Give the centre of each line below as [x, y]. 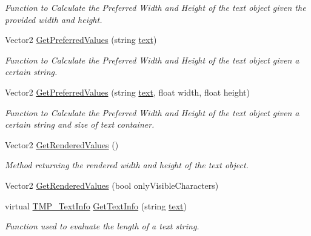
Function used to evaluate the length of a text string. [102, 226]
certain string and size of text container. [80, 124]
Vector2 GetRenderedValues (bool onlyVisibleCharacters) [112, 185]
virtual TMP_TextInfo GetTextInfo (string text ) [96, 205]
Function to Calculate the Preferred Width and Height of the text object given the [155, 7]
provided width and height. [54, 19]
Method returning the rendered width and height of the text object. [127, 165]
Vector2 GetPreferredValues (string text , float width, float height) [127, 92]
